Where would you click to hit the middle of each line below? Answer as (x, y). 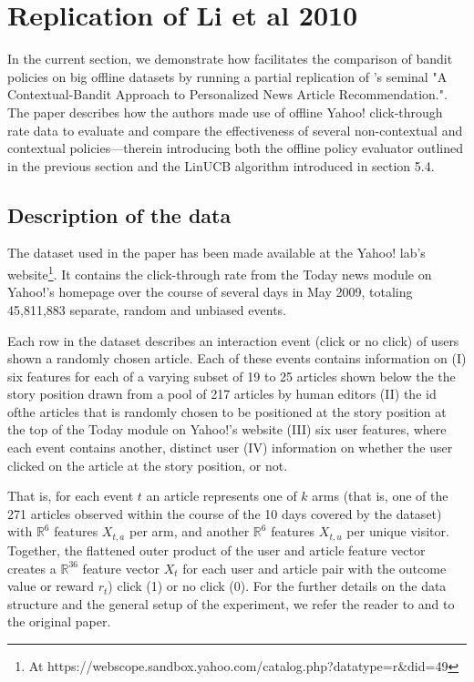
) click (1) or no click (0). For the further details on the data (277, 586)
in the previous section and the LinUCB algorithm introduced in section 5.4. (221, 165)
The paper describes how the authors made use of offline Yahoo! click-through (225, 112)
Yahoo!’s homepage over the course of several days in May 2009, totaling (210, 292)
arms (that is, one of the (380, 496)
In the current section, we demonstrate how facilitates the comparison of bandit (230, 59)
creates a (32, 568)
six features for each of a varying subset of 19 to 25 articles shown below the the (232, 376)
